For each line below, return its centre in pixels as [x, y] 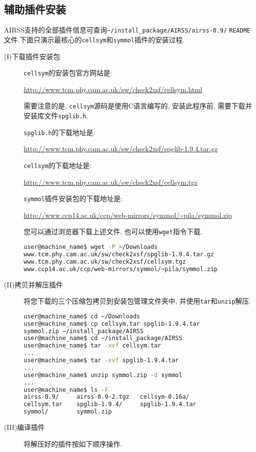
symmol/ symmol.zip [68, 412]
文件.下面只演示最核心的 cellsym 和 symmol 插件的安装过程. [94, 39]
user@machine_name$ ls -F [66, 390]
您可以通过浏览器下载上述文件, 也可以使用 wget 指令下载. [113, 231]
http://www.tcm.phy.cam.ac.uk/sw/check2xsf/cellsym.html [113, 89]
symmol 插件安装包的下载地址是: [73, 198]
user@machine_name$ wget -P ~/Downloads [91, 247]
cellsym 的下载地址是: [58, 165]
